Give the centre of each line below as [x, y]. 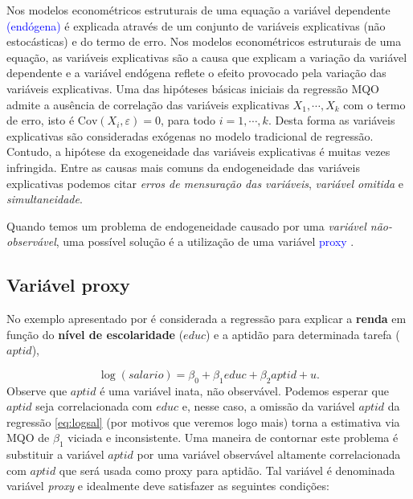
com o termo [374, 104]
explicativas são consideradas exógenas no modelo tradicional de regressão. [190, 135]
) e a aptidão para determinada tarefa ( [303, 334]
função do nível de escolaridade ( [95, 334]
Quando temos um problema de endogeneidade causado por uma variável [186, 225]
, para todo [188, 120]
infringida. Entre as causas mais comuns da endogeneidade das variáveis [183, 167]
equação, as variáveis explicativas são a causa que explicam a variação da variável [207, 57]
